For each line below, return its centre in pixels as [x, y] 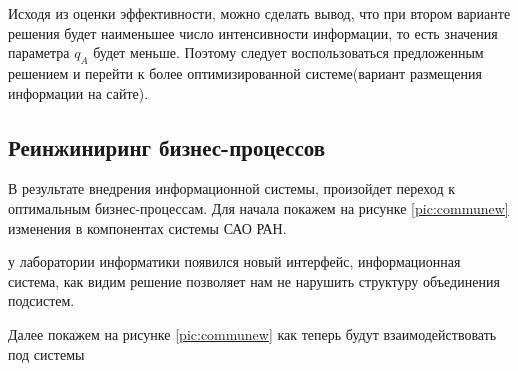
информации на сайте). [78, 92]
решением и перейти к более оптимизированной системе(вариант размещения [245, 72]
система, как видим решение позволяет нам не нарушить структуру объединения [254, 280]
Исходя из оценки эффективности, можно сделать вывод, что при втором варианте [259, 13]
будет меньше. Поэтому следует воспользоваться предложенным [288, 52]
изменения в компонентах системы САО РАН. [147, 227]
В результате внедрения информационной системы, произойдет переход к [231, 188]
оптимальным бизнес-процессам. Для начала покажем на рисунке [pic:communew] [258, 207]
